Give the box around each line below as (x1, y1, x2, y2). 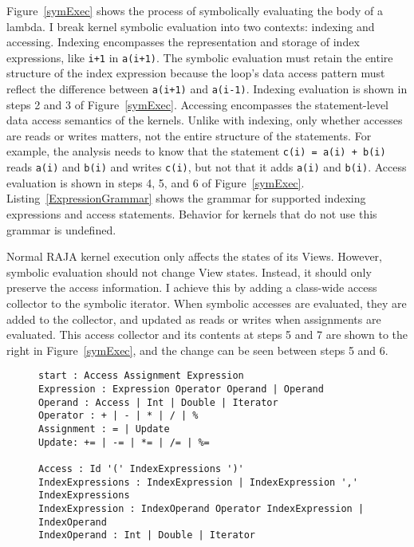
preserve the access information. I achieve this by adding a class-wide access (6, 279, 377, 296)
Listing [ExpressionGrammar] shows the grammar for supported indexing (6, 190, 366, 207)
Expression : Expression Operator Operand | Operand (38, 383, 324, 395)
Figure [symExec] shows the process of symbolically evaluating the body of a (6, 2, 383, 18)
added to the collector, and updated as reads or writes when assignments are (6, 310, 381, 327)
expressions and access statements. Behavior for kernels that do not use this (6, 205, 377, 222)
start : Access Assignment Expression (38, 370, 244, 382)
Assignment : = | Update (38, 423, 170, 435)
